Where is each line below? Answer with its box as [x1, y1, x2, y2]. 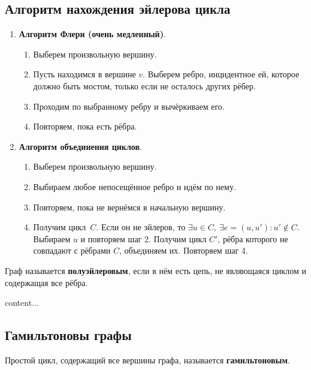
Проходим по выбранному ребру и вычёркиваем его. [33, 100, 225, 112]
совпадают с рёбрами [33, 244, 111, 257]
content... [5, 296, 39, 309]
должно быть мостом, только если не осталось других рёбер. [33, 79, 256, 92]
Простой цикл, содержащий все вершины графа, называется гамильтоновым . [5, 353, 290, 366]
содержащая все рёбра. [5, 276, 88, 288]
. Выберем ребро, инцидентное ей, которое [143, 68, 300, 80]
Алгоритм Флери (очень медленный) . [19, 28, 166, 40]
